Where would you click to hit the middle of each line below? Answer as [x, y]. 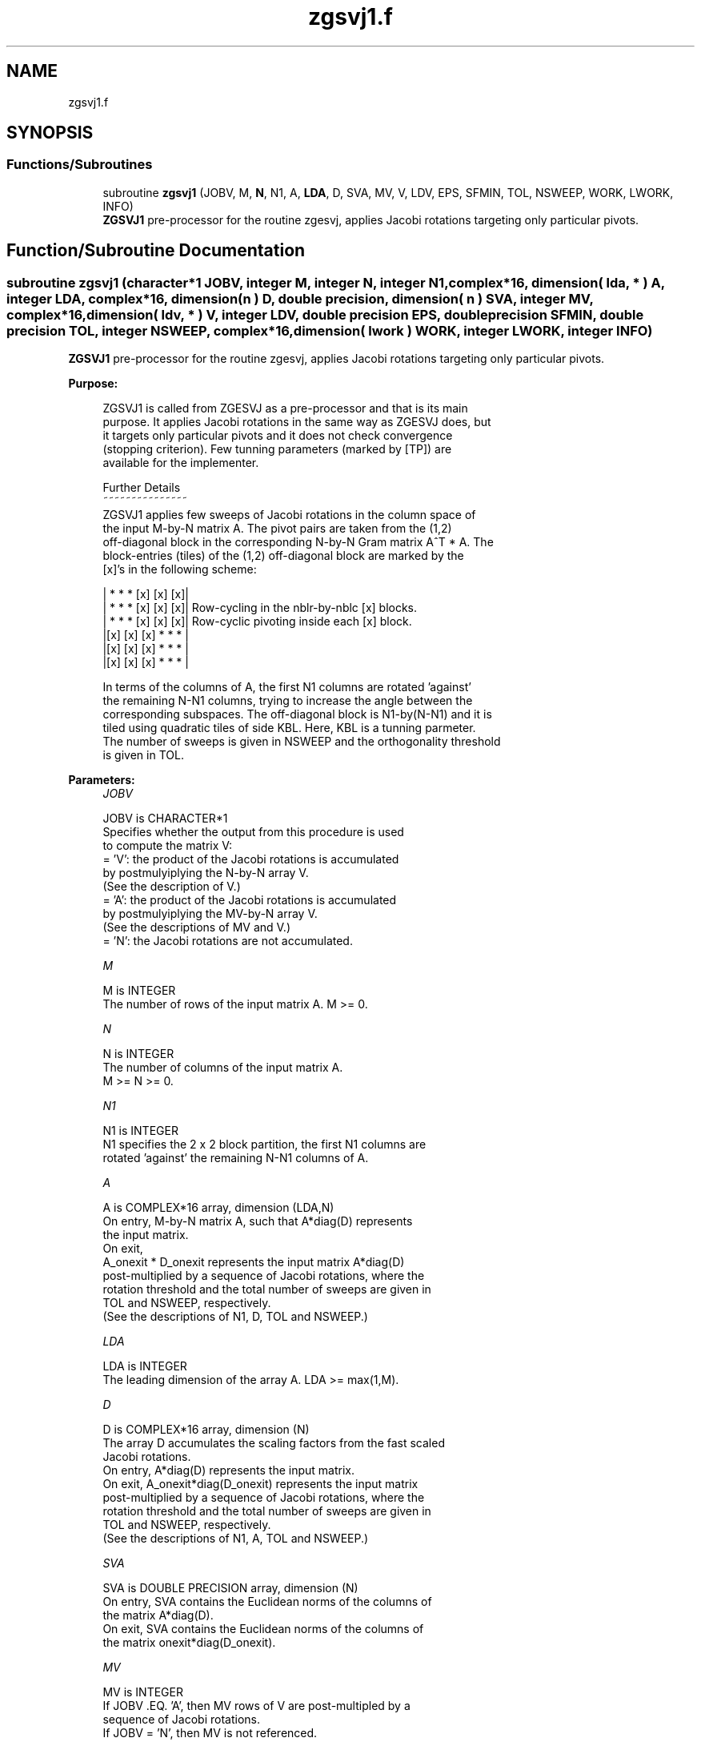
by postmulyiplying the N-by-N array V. [206, 873]
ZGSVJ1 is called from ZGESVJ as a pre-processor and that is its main [285, 408]
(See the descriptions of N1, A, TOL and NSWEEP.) [236, 1539]
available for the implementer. [181, 463]
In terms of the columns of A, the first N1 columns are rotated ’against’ [287, 687]
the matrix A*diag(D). [158, 1615]
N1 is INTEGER [140, 1131]
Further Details [142, 488]
